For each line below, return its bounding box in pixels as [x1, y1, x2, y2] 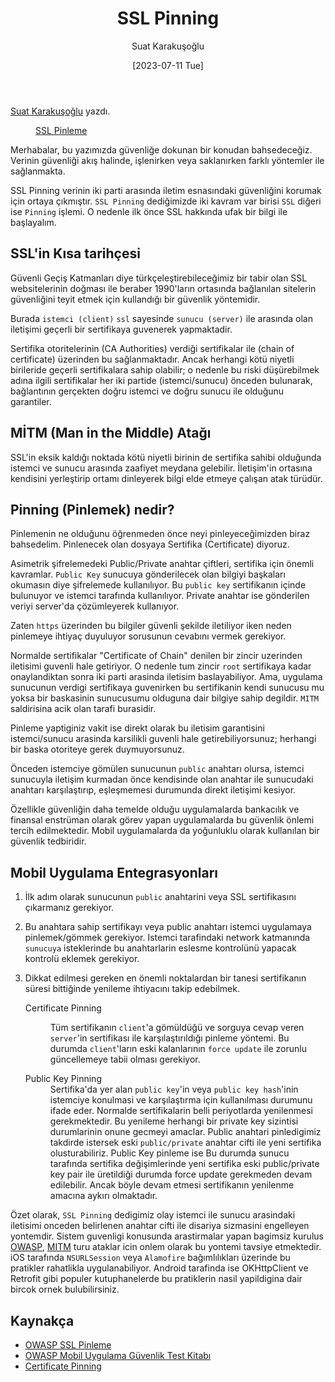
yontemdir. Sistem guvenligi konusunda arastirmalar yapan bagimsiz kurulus [10, 1230, 324, 1242]
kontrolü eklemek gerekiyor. [24, 953, 140, 965]
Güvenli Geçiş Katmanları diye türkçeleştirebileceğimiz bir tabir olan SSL [10, 272, 308, 284]
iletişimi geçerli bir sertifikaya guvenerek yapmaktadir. [10, 323, 233, 335]
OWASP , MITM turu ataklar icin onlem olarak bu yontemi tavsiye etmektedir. [10, 1241, 322, 1253]
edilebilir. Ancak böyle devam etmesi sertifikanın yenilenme [49, 1179, 295, 1191]
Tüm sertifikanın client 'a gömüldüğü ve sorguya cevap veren [49, 1022, 305, 1034]
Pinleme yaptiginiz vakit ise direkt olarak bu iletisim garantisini [10, 722, 265, 734]
